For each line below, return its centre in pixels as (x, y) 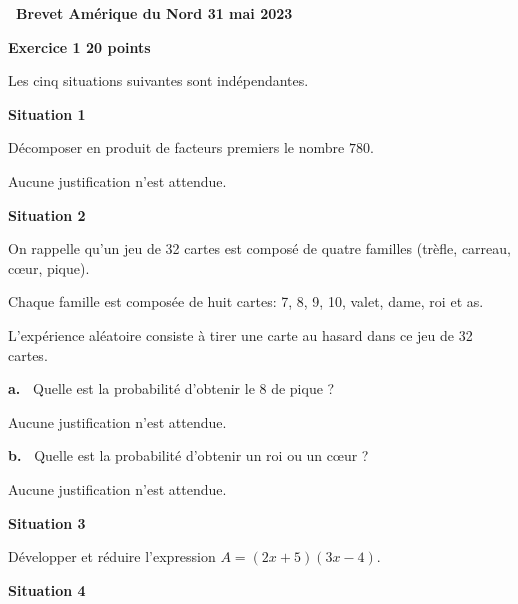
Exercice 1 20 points (79, 46)
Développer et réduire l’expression (112, 556)
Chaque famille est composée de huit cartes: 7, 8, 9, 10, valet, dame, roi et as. (246, 301)
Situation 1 (47, 113)
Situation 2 (47, 214)
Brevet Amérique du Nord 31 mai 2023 (154, 13)
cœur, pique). (49, 267)
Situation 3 (47, 522)
